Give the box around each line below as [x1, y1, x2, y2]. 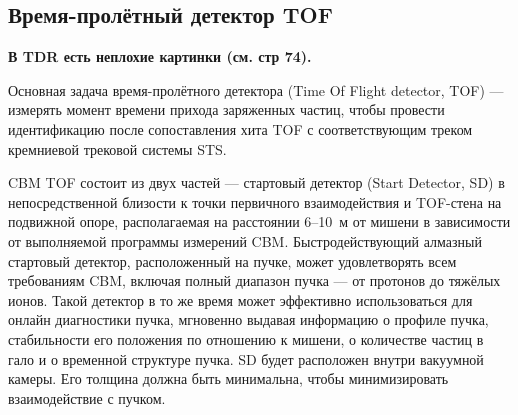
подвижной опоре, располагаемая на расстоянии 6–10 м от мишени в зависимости [8, 211, 511, 232]
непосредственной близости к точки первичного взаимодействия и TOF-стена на [8, 191, 502, 212]
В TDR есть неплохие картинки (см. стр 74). [8, 46, 312, 67]
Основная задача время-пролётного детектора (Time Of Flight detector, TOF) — [8, 79, 504, 100]
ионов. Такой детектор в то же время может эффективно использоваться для [8, 289, 473, 310]
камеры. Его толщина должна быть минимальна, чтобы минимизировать [8, 368, 449, 389]
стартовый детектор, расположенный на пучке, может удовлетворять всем [8, 250, 457, 271]
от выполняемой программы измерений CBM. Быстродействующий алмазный [8, 230, 482, 251]
